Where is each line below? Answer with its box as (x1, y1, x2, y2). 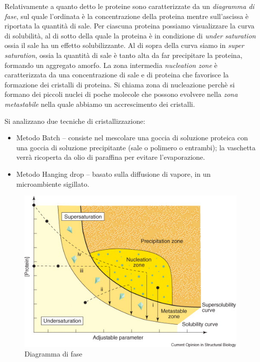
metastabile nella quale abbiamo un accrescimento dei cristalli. (4, 98, 195, 109)
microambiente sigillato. (16, 178, 89, 189)
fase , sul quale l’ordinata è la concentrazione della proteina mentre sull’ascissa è (4, 10, 249, 21)
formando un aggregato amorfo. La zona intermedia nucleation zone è (4, 59, 217, 70)
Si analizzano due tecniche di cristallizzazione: (4, 115, 145, 126)
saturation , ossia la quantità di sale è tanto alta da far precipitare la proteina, (4, 49, 242, 60)
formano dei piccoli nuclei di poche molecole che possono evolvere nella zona (4, 89, 238, 99)
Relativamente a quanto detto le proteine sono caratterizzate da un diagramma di (4, 1, 254, 11)
